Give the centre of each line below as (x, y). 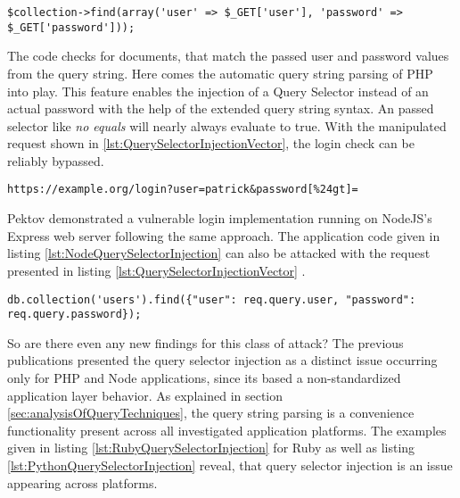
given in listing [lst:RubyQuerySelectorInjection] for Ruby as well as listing (211, 448)
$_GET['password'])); (71, 27)
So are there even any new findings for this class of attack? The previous (205, 342)
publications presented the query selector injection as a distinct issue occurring (222, 360)
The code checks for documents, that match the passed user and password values (228, 56)
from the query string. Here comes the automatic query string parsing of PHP (220, 73)
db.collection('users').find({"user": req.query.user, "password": (212, 299)
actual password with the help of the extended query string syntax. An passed (221, 108)
